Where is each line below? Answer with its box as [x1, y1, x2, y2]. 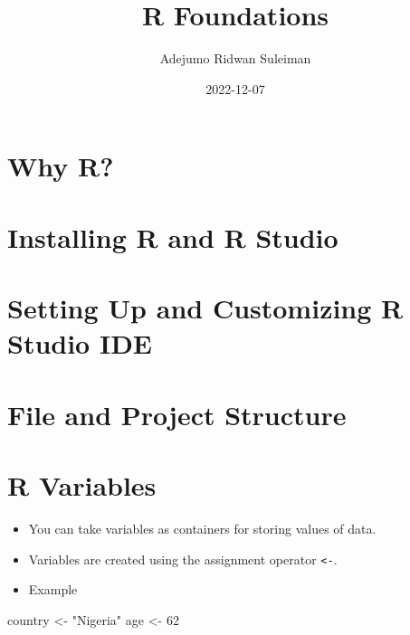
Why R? [7, 147, 114, 185]
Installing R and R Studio [7, 218, 338, 255]
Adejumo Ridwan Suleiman [159, 49, 311, 68]
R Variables [7, 467, 157, 503]
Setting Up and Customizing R [7, 289, 404, 327]
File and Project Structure [7, 395, 347, 432]
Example [28, 580, 78, 599]
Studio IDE [7, 325, 153, 362]
